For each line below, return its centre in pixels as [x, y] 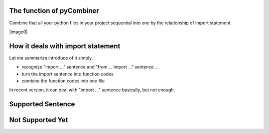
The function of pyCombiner [54, 11]
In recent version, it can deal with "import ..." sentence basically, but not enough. [92, 90]
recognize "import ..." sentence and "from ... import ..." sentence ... [90, 67]
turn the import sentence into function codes [68, 74]
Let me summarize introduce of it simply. [51, 58]
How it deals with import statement [65, 46]
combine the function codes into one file [63, 81]
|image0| [18, 32]
